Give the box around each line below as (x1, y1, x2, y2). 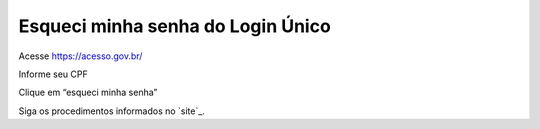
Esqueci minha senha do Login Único (18, 15, 332, 37)
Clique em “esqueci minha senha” (18, 86, 158, 99)
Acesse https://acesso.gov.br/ (18, 50, 143, 62)
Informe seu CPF (18, 68, 89, 80)
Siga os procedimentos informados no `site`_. (18, 105, 205, 117)
